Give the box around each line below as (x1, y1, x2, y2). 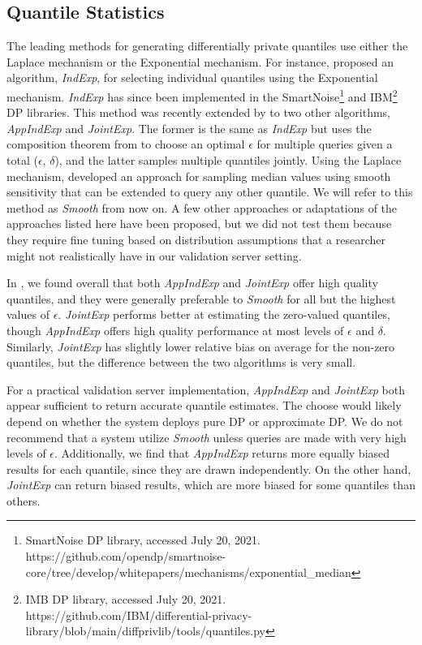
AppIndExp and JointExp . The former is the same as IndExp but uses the (6, 119, 372, 136)
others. (6, 492, 41, 509)
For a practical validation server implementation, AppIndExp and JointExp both (6, 381, 405, 398)
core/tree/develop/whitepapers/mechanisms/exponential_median (25, 563, 351, 580)
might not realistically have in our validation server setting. (6, 247, 302, 264)
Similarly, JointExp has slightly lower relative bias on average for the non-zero (6, 338, 395, 355)
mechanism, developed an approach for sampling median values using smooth (6, 167, 391, 184)
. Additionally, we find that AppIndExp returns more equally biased (54, 445, 390, 462)
